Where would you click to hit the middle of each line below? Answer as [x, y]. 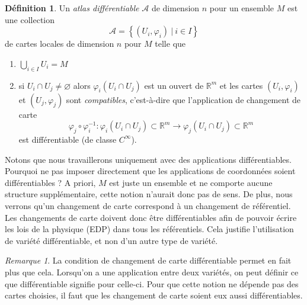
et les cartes [241, 85]
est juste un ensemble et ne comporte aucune [191, 182]
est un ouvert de [174, 85]
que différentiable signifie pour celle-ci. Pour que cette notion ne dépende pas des [152, 283]
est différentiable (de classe [68, 139]
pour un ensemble [242, 8]
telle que [170, 44]
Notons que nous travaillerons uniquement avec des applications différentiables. [148, 159]
